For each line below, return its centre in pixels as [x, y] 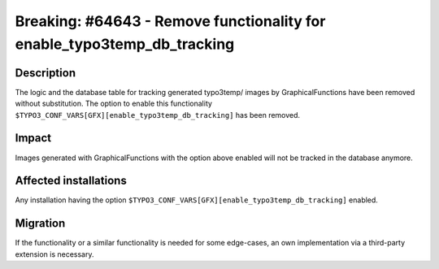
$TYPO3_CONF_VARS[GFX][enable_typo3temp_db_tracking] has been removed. [158, 115]
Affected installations [71, 181]
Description [46, 73]
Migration [40, 223]
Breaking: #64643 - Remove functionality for [170, 21]
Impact [33, 138]
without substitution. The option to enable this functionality [114, 104]
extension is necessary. [54, 254]
